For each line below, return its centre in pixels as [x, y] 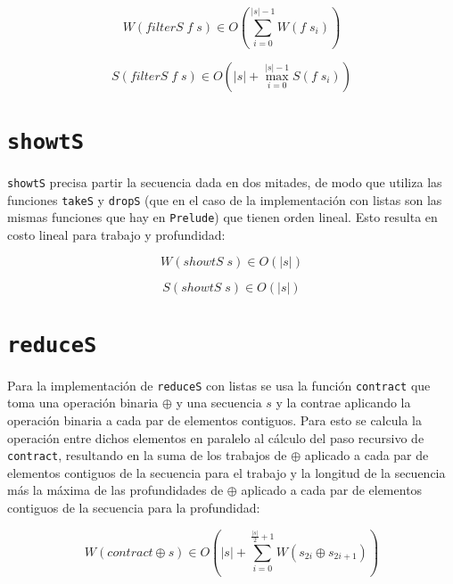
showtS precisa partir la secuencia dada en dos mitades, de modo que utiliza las [225, 181]
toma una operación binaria [83, 403]
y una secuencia [219, 403]
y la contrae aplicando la [343, 403]
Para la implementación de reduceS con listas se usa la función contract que [219, 385]
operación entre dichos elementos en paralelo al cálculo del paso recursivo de [216, 437]
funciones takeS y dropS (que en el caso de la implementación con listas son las [225, 199]
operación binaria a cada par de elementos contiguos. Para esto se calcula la [214, 419]
